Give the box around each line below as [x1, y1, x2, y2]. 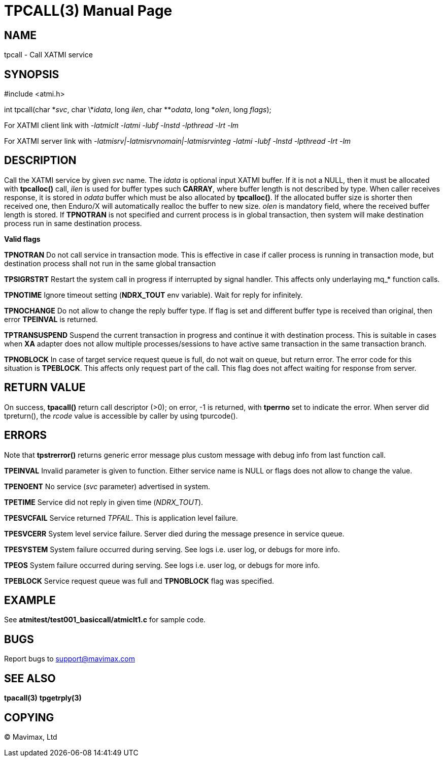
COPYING [4, 711, 54, 724]
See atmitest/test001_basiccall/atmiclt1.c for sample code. [4, 615, 206, 624]
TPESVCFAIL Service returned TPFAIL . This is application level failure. [4, 513, 238, 522]
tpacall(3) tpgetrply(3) [4, 693, 82, 703]
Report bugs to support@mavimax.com [4, 654, 135, 663]
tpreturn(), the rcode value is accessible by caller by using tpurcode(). [4, 411, 238, 420]
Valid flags [4, 234, 41, 243]
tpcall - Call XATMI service [4, 50, 93, 59]
